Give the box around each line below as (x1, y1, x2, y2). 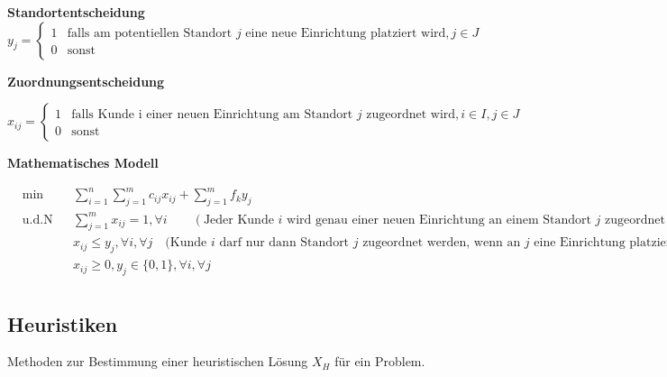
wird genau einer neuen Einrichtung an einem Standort (287, 213, 591, 226)
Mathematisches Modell (7, 153, 159, 172)
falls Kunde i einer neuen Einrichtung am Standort (71, 108, 353, 122)
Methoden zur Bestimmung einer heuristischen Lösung (7, 352, 308, 371)
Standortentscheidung (7, 3, 145, 21)
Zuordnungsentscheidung (7, 71, 165, 90)
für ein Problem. (334, 352, 425, 371)
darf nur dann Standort (219, 236, 350, 250)
